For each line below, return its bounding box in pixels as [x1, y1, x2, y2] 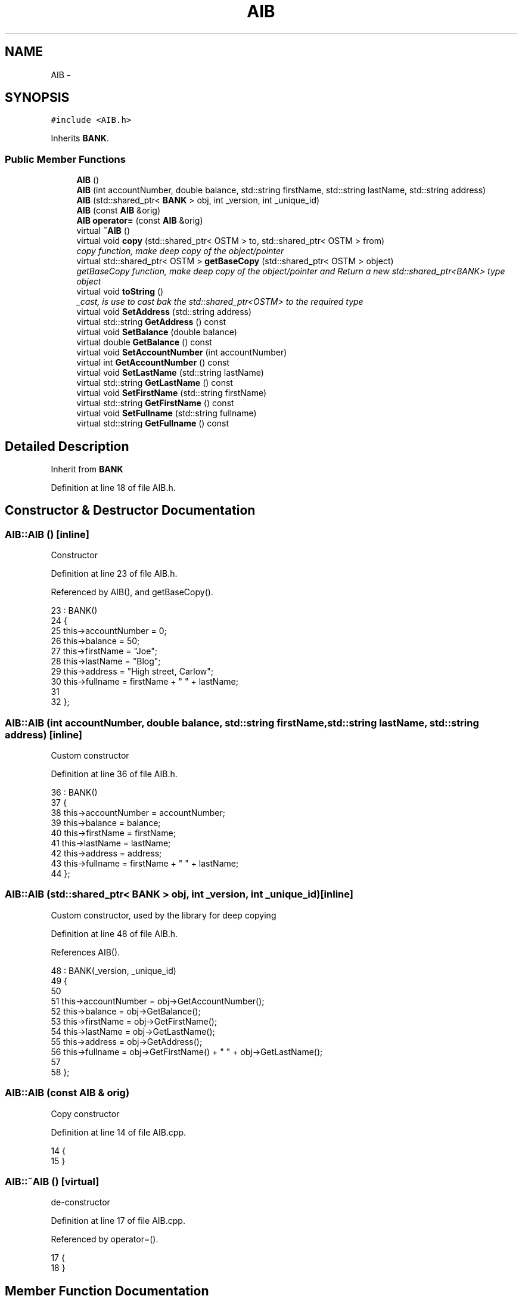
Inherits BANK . [51, 133, 109, 144]
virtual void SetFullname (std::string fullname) [76, 408, 257, 419]
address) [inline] [5, 728, 83, 741]
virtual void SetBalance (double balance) [76, 327, 237, 338]
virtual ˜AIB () [76, 225, 130, 236]
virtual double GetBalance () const [76, 337, 212, 348]
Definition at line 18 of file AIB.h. [51, 483, 176, 493]
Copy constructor [51, 1108, 120, 1119]
